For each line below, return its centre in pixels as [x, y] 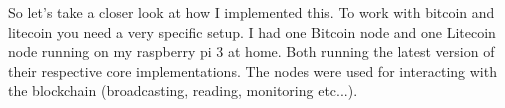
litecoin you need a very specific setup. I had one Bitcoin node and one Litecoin [252, 31]
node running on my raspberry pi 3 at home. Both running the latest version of [251, 51]
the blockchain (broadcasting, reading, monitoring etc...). [183, 90]
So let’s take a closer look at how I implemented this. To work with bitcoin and [251, 12]
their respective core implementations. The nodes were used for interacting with [252, 70]
